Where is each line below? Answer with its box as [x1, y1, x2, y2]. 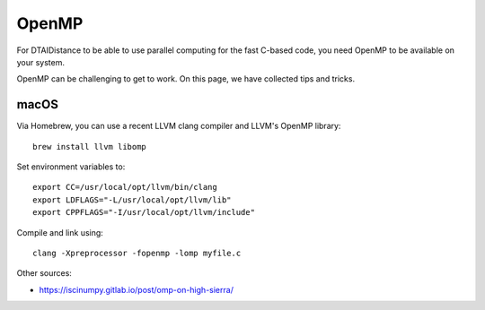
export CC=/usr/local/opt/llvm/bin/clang [32, 182, 217, 193]
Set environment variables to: [16, 161, 126, 172]
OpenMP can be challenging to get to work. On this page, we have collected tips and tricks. [16, 73, 355, 84]
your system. [16, 56, 66, 67]
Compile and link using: [16, 227, 103, 237]
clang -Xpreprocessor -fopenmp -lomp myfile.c [32, 247, 242, 258]
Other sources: [16, 268, 72, 279]
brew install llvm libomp [32, 142, 147, 151]
